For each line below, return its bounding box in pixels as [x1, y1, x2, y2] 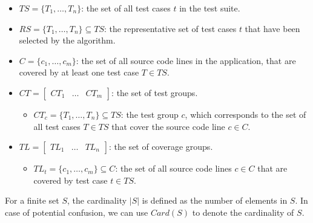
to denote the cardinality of [192, 205, 294, 218]
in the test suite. [179, 2, 240, 14]
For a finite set [5, 194, 59, 207]
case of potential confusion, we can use [5, 205, 148, 218]
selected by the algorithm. [19, 34, 116, 47]
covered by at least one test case [19, 66, 139, 79]
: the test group [120, 108, 179, 120]
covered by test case [33, 173, 108, 186]
